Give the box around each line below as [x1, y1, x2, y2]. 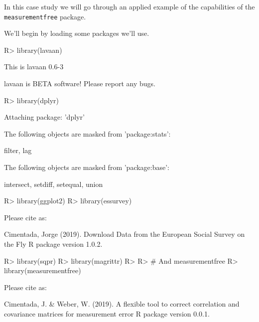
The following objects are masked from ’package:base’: [4, 162, 170, 172]
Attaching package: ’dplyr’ [4, 112, 85, 122]
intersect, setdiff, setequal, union [4, 178, 103, 189]
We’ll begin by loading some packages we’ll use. [4, 28, 149, 38]
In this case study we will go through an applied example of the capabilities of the [4, 1, 255, 11]
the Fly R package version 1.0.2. [4, 238, 103, 249]
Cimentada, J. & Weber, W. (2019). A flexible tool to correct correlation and [4, 299, 240, 309]
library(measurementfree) [4, 265, 81, 276]
